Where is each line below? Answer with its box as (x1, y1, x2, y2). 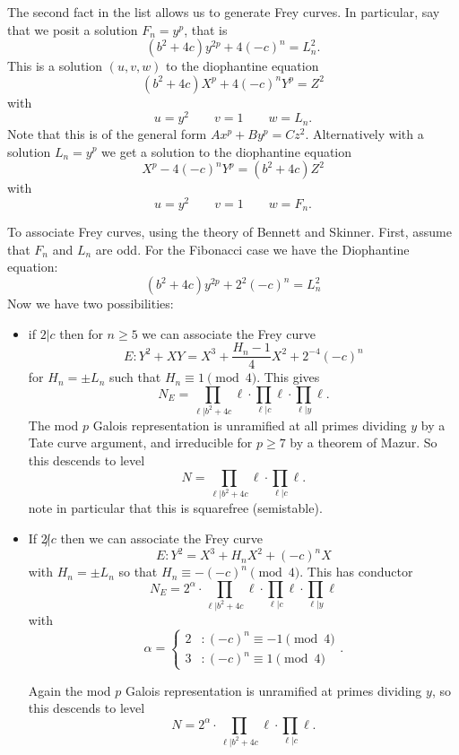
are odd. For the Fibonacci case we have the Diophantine (95, 239, 410, 258)
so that (118, 562, 158, 581)
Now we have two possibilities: (7, 294, 174, 312)
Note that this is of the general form (7, 124, 207, 143)
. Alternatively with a (305, 124, 424, 143)
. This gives (256, 368, 320, 386)
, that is (184, 20, 228, 39)
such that (108, 368, 161, 386)
